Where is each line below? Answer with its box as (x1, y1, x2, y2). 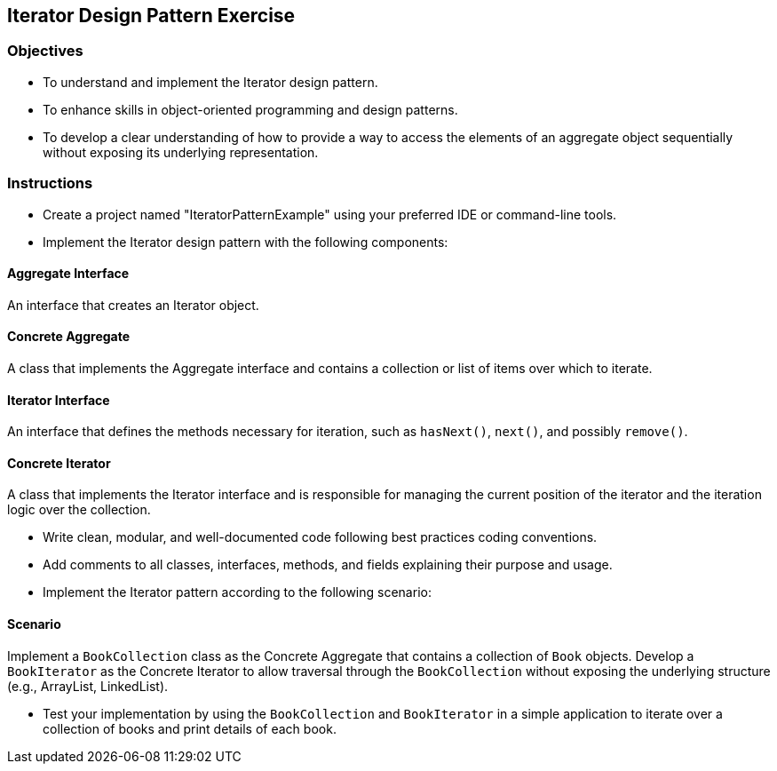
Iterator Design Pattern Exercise (7, 4, 296, 27)
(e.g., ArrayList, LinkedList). (7, 678, 169, 694)
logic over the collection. (7, 502, 151, 518)
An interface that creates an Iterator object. (7, 297, 259, 313)
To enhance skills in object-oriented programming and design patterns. (43, 101, 458, 117)
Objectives (7, 42, 83, 60)
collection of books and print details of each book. (43, 720, 337, 736)
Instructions (7, 174, 93, 193)
